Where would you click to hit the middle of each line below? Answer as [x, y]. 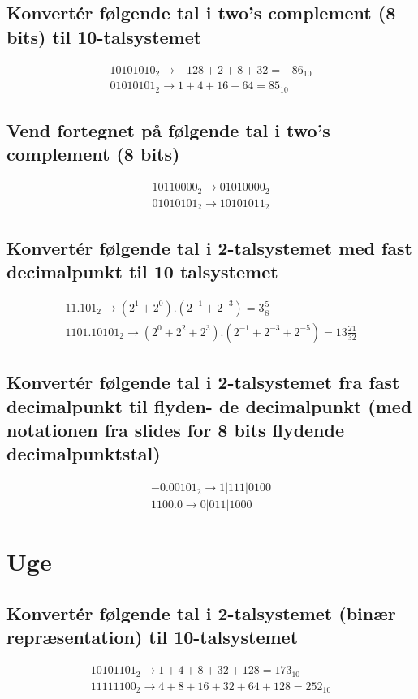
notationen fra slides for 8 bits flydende [176, 429]
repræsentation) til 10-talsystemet [153, 637]
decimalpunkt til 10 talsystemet [142, 271]
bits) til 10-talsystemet [104, 36]
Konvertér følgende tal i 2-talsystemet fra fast [203, 382]
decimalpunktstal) [84, 453]
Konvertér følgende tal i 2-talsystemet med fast [209, 247]
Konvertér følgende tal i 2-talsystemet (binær [201, 613]
